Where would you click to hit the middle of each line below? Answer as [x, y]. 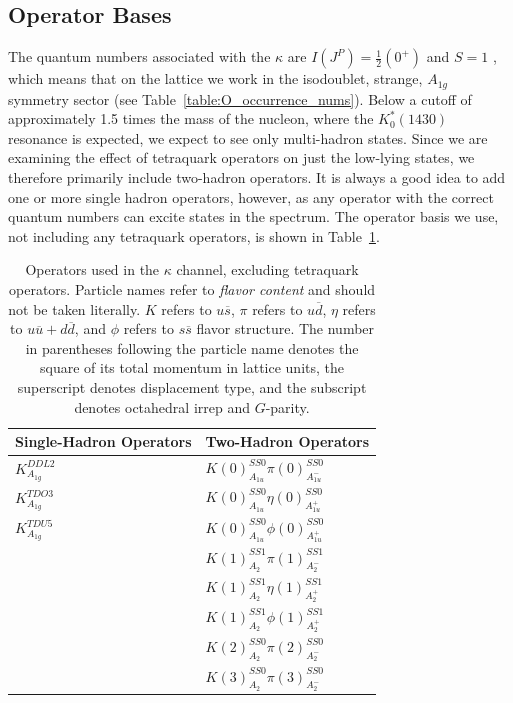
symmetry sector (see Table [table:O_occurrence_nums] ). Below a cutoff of [240, 98]
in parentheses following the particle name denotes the [192, 347]
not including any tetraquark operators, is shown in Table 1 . [194, 235]
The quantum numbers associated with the [139, 56]
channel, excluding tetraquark [267, 269]
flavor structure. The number [285, 328]
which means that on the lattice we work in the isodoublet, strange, [215, 78]
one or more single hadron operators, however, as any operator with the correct [251, 196]
